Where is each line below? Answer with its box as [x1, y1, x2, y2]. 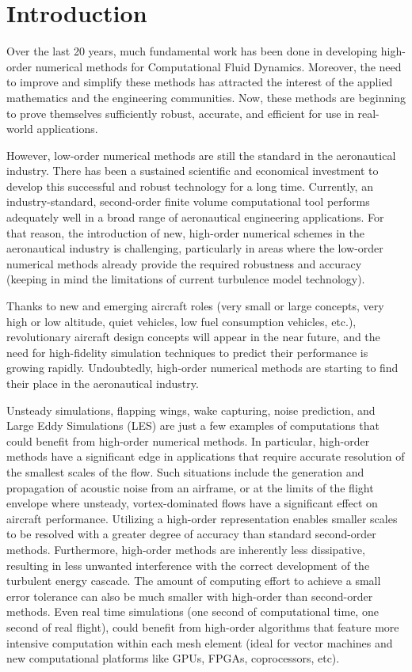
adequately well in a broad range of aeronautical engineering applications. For [6, 209, 384, 226]
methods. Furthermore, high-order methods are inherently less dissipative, [6, 541, 365, 557]
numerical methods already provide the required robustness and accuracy [6, 255, 362, 271]
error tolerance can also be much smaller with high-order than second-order [6, 587, 373, 604]
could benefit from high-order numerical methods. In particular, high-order [6, 432, 370, 449]
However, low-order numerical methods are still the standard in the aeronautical [6, 146, 396, 163]
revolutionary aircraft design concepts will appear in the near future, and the [6, 328, 380, 345]
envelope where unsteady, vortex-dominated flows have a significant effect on [6, 495, 378, 511]
